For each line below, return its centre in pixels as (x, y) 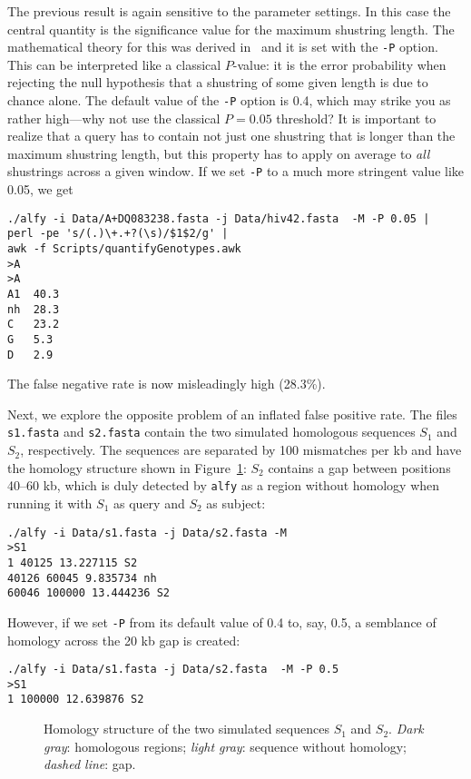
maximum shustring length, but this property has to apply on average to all (219, 153)
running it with (50, 503)
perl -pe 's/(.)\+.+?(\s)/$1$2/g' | (118, 234)
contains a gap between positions (359, 467)
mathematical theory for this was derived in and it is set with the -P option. (223, 47)
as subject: (236, 503)
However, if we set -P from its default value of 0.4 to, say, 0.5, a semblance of (222, 621)
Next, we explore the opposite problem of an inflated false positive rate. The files (232, 414)
